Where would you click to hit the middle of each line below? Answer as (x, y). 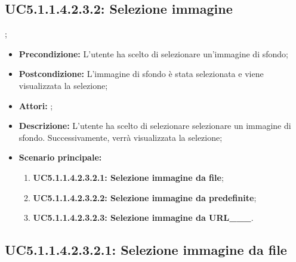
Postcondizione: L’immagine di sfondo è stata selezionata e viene (141, 74)
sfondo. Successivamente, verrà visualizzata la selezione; (121, 137)
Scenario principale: (60, 157)
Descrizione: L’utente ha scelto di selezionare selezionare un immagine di (155, 126)
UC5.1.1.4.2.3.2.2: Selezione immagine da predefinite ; (145, 197)
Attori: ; (36, 105)
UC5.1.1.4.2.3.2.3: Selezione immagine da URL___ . (143, 218)
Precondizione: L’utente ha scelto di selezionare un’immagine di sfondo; (153, 53)
